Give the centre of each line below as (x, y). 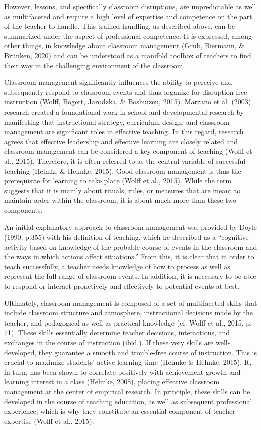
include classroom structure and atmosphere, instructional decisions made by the (129, 313)
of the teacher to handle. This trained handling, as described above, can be (120, 26)
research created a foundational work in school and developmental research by (124, 111)
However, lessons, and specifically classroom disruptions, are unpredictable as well (130, 6)
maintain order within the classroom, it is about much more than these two (120, 200)
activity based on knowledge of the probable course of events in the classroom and (131, 246)
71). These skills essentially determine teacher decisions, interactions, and (117, 332)
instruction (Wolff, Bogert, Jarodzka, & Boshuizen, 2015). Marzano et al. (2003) (128, 102)
